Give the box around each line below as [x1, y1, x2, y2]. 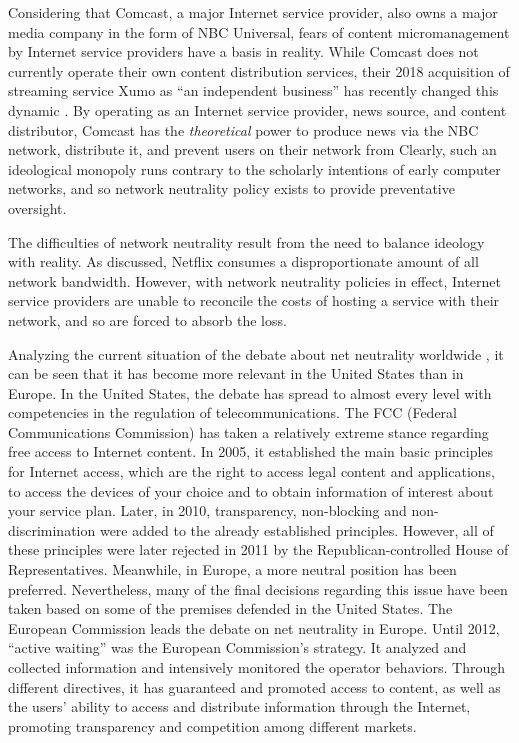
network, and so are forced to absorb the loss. [8, 309, 287, 330]
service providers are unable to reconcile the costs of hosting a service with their [8, 290, 500, 311]
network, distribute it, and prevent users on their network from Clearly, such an [8, 139, 497, 160]
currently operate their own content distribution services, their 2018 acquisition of [8, 60, 510, 81]
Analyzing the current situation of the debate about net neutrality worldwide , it [8, 343, 504, 364]
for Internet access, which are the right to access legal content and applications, [8, 461, 495, 482]
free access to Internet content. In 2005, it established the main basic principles [8, 441, 494, 462]
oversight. [8, 197, 67, 218]
